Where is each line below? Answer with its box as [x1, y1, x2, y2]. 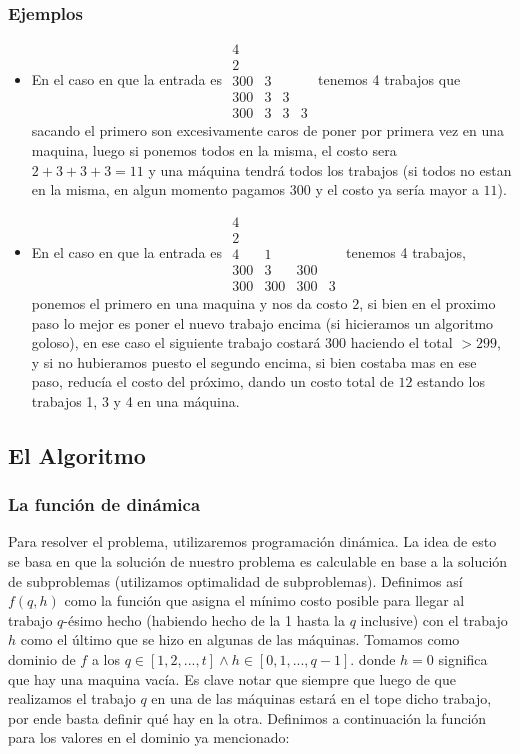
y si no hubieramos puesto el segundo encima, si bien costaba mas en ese [31, 351, 477, 372]
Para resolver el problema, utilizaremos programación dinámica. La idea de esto [8, 531, 497, 552]
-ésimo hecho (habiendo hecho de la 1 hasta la [63, 609, 345, 630]
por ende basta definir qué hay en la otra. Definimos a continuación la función [8, 707, 487, 728]
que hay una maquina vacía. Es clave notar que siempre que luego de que [8, 668, 457, 689]
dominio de [8, 649, 76, 670]
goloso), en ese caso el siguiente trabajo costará [31, 332, 321, 353]
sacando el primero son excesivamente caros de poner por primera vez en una [31, 120, 505, 141]
